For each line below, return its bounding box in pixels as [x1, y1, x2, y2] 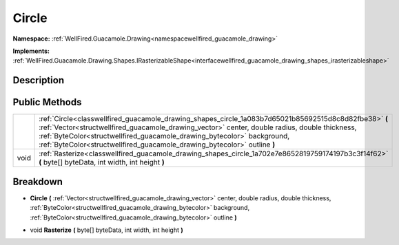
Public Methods [12, 96, 82, 108]
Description [12, 74, 65, 86]
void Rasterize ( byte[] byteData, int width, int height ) [30, 226, 183, 234]
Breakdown [12, 175, 63, 187]
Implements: [12, 47, 50, 55]
